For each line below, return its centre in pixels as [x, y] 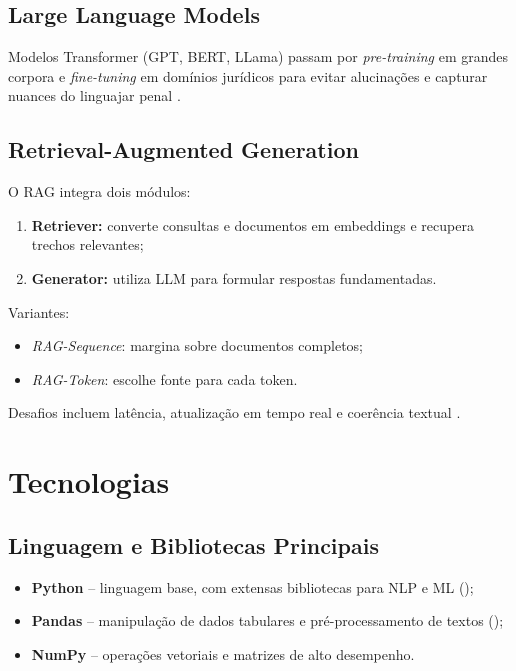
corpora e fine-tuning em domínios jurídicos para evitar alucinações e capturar [248, 75]
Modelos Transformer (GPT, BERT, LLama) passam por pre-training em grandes [258, 56]
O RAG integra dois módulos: [99, 191]
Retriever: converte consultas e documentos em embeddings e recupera [252, 224]
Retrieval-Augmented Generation [183, 149]
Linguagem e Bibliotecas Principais [193, 544]
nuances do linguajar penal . [94, 95]
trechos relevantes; [87, 244]
